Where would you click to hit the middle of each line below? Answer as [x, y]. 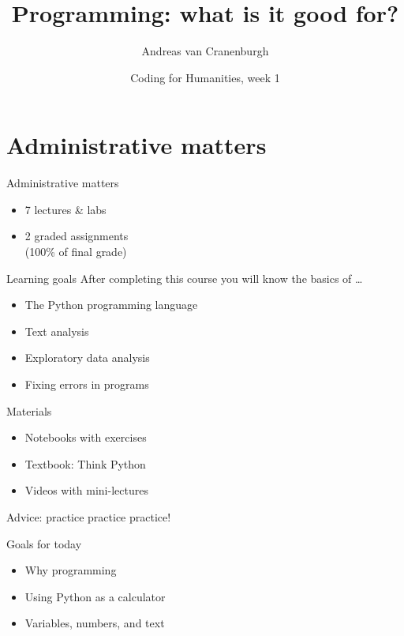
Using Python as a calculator [95, 596]
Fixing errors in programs [87, 384]
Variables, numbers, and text [95, 623]
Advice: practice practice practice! [89, 516]
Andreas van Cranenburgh [205, 51]
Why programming [71, 570]
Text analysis [57, 331]
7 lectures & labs [65, 209]
